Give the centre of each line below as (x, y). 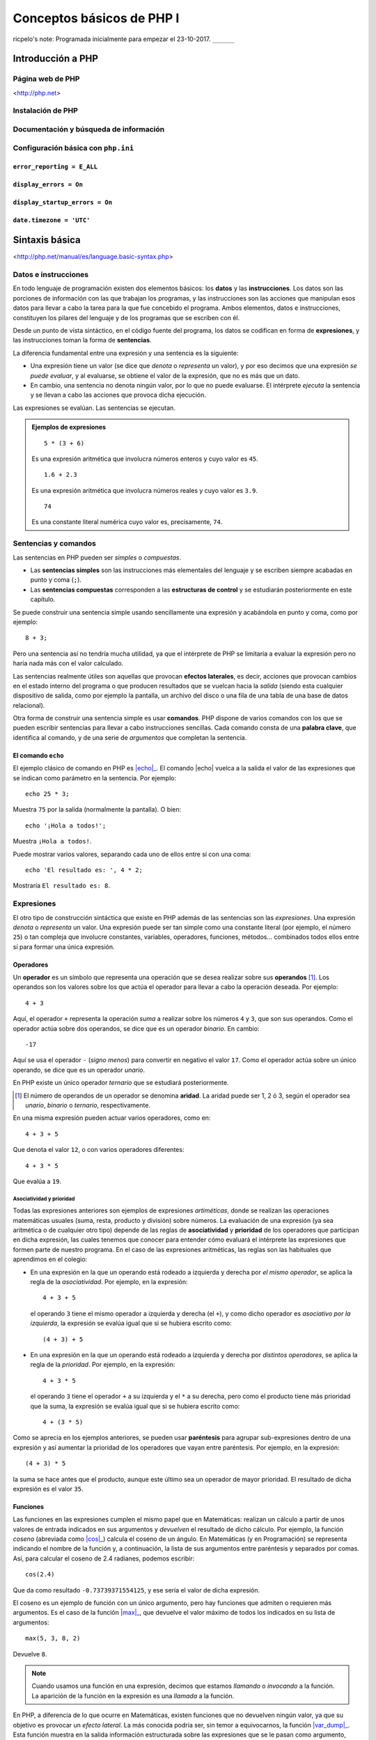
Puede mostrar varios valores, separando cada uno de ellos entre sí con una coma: (132, 854)
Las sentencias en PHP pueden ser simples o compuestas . (97, 557)
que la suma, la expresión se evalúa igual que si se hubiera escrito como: (135, 1406)
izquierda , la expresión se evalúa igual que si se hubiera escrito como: (131, 1323)
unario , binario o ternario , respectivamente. (88, 1105)
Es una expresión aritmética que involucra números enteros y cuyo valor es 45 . (145, 459)
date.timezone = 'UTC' (52, 220)
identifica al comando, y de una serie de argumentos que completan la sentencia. (130, 737)
